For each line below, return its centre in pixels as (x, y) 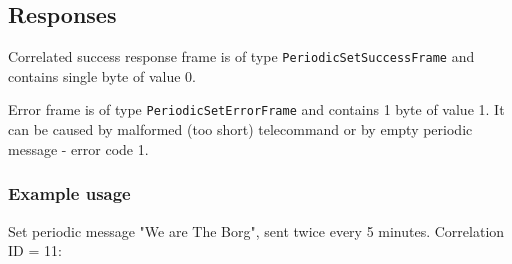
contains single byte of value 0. (102, 75)
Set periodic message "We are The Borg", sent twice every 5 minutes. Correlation (256, 230)
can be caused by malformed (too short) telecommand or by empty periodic (240, 129)
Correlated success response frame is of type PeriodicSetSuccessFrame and (241, 56)
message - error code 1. (78, 148)
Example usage (69, 193)
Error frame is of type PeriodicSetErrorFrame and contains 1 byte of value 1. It (256, 109)
